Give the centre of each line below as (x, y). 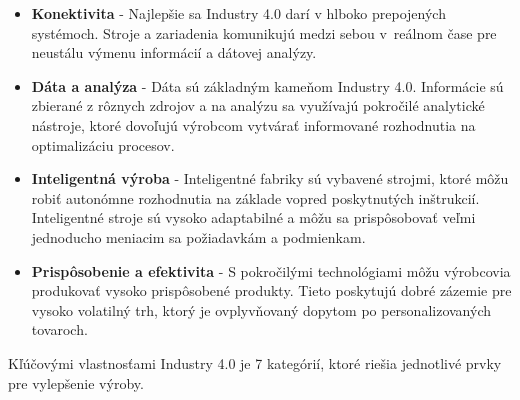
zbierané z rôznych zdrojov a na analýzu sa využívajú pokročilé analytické (258, 105)
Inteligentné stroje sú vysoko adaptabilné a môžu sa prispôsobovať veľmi (253, 217)
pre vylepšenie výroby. (76, 382)
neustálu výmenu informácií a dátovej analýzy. (174, 52)
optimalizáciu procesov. (103, 144)
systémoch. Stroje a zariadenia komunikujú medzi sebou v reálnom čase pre (264, 32)
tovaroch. (59, 329)
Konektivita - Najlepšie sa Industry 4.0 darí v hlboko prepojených (238, 13)
